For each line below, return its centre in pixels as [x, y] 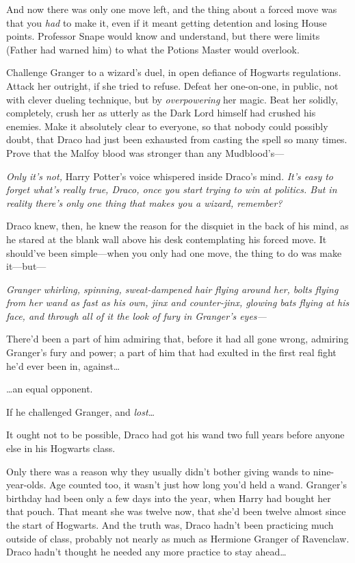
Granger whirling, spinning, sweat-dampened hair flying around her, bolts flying [172, 289]
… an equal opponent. [50, 389]
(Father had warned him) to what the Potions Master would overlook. [153, 49]
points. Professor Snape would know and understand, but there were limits [163, 36]
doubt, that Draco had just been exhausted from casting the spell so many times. [177, 139]
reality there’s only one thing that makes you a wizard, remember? [144, 202]
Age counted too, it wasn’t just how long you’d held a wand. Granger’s [198, 485]
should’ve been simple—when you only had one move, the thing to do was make [174, 252]
